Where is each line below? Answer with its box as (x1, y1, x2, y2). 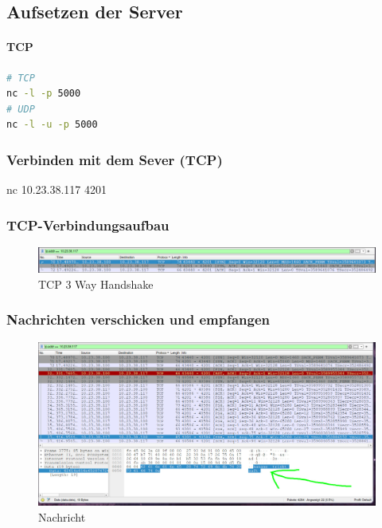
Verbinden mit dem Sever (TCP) (6, 149, 223, 169)
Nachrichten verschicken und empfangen (6, 309, 271, 329)
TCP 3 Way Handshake (38, 275, 154, 292)
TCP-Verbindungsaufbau (6, 215, 170, 234)
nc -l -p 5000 (6, 88, 81, 100)
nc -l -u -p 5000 (6, 119, 98, 131)
